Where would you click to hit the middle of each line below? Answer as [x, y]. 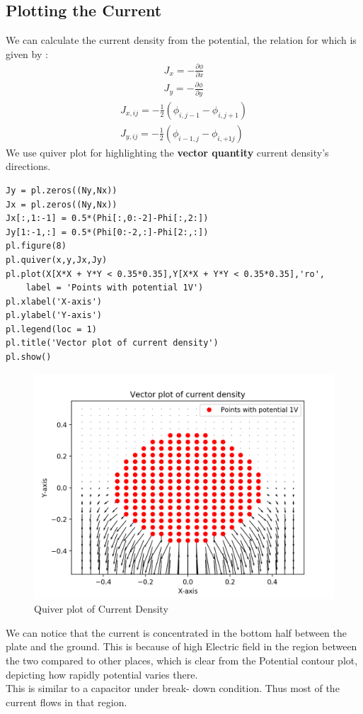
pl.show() [29, 357]
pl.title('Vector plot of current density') [112, 343]
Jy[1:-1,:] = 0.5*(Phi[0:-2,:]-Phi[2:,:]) [107, 232]
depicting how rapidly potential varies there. [102, 674]
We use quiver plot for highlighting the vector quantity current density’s [167, 152]
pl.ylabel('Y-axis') [54, 316]
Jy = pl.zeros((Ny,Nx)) [62, 190]
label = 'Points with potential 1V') [115, 288]
